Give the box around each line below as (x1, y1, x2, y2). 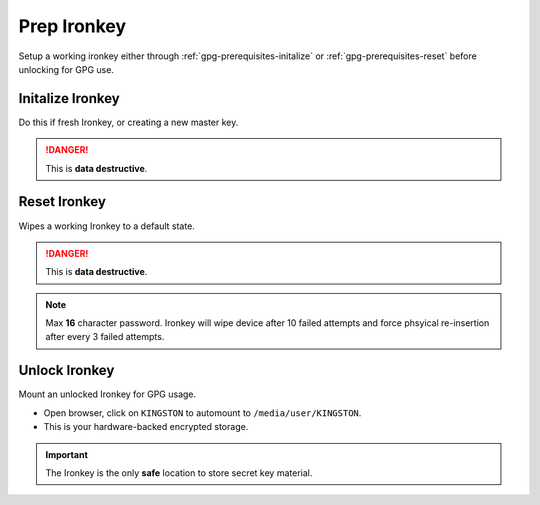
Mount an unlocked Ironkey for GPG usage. (18, 388, 197, 400)
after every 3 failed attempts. (45, 331, 165, 343)
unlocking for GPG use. (18, 63, 115, 75)
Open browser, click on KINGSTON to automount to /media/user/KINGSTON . (43, 406, 362, 419)
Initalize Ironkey (18, 90, 120, 107)
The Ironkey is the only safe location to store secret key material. (45, 466, 313, 479)
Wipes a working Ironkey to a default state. (18, 220, 195, 232)
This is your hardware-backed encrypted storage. (43, 421, 249, 433)
